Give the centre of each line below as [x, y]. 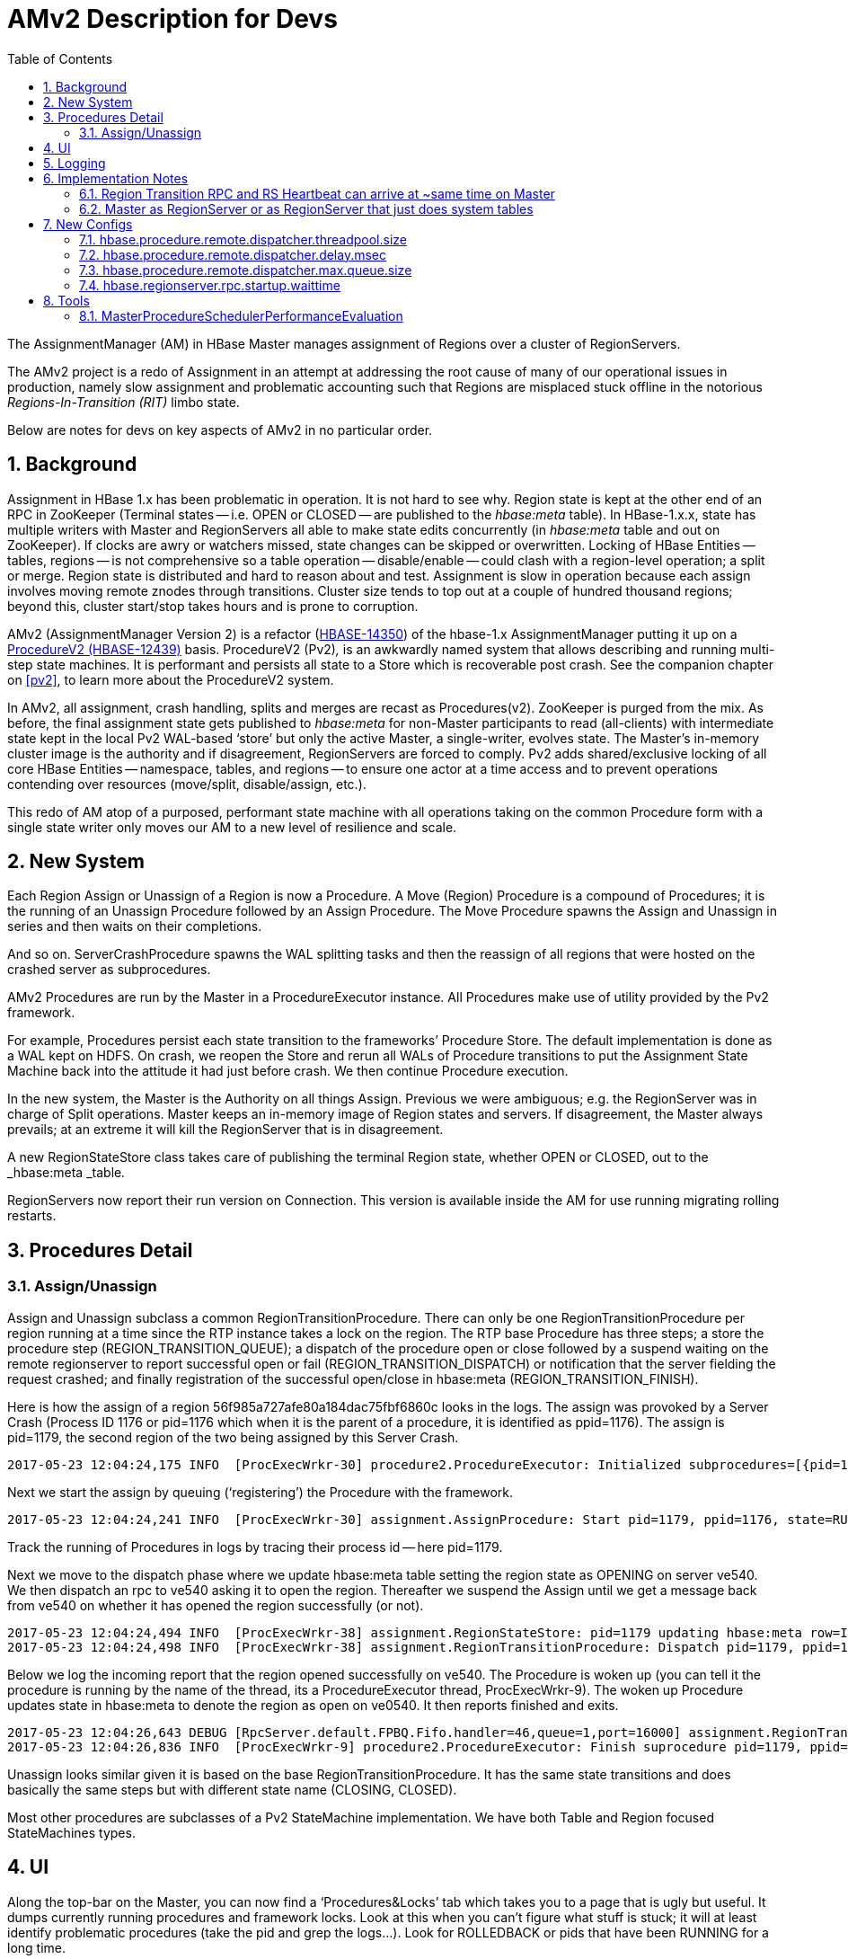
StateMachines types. [71, 1832]
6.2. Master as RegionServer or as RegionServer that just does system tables [306, 208]
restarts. [32, 1216]
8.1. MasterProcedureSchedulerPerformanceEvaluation [241, 315]
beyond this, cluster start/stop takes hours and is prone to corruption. [213, 606]
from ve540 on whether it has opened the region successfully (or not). [216, 1605]
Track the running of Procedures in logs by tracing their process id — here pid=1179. [255, 1547]
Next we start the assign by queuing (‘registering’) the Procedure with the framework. [261, 1492]
